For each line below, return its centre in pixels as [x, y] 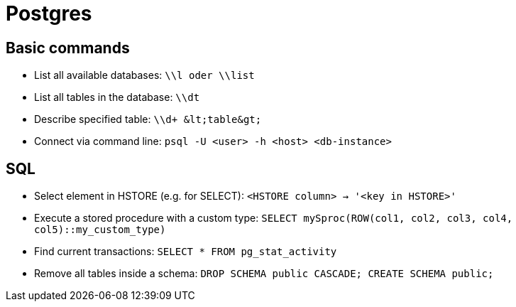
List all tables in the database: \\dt [117, 97]
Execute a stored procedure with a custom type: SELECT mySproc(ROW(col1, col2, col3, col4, [274, 218]
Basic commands [68, 48]
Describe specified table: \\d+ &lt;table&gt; [148, 119]
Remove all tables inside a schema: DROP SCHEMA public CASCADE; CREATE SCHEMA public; [264, 274]
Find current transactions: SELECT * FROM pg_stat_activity [186, 252]
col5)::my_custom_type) [100, 230]
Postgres [49, 14]
